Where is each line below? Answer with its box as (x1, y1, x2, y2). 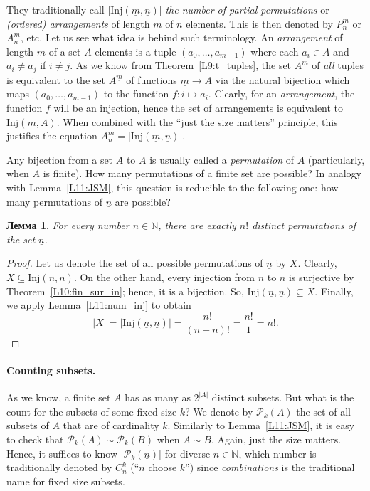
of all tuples (312, 58, 364, 73)
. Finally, (314, 283, 354, 298)
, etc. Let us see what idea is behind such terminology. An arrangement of (20, 30, 343, 45)
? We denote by (185, 403, 253, 418)
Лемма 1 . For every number (6, 218, 129, 233)
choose (148, 460, 177, 475)
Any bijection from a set (6, 152, 113, 167)
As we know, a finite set (6, 390, 111, 405)
